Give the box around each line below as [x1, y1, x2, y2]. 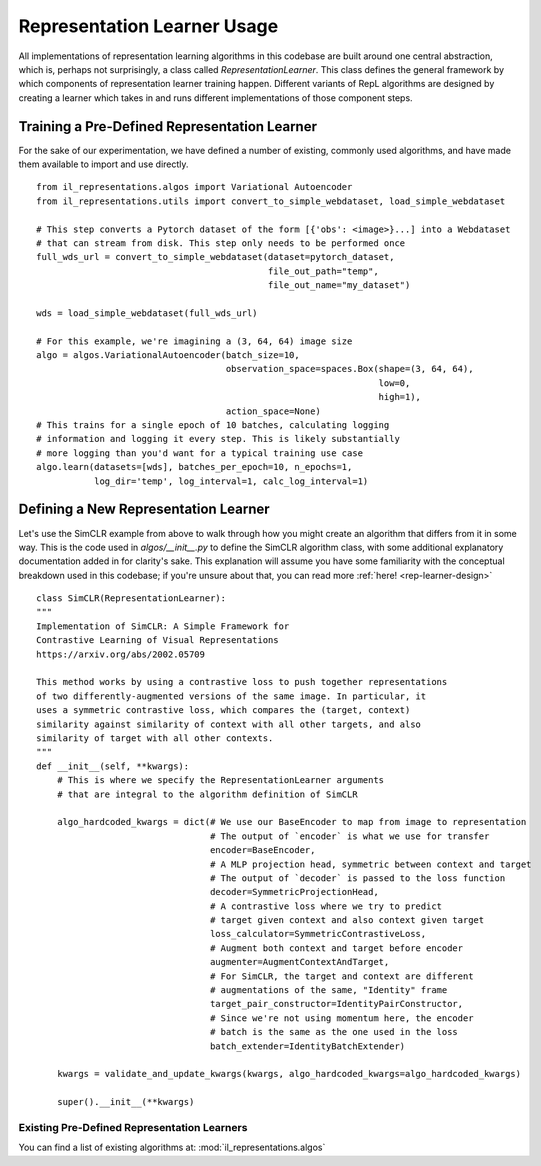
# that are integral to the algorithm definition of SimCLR [56, 788, 359, 800]
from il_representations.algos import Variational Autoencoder [36, 181, 353, 193]
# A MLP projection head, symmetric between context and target [210, 858, 532, 870]
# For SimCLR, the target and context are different [210, 970, 474, 982]
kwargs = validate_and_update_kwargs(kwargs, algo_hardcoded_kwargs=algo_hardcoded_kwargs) [56, 1068, 522, 1080]
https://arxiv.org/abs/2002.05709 [36, 648, 205, 660]
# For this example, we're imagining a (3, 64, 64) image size [36, 335, 353, 347]
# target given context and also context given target [210, 915, 485, 926]
